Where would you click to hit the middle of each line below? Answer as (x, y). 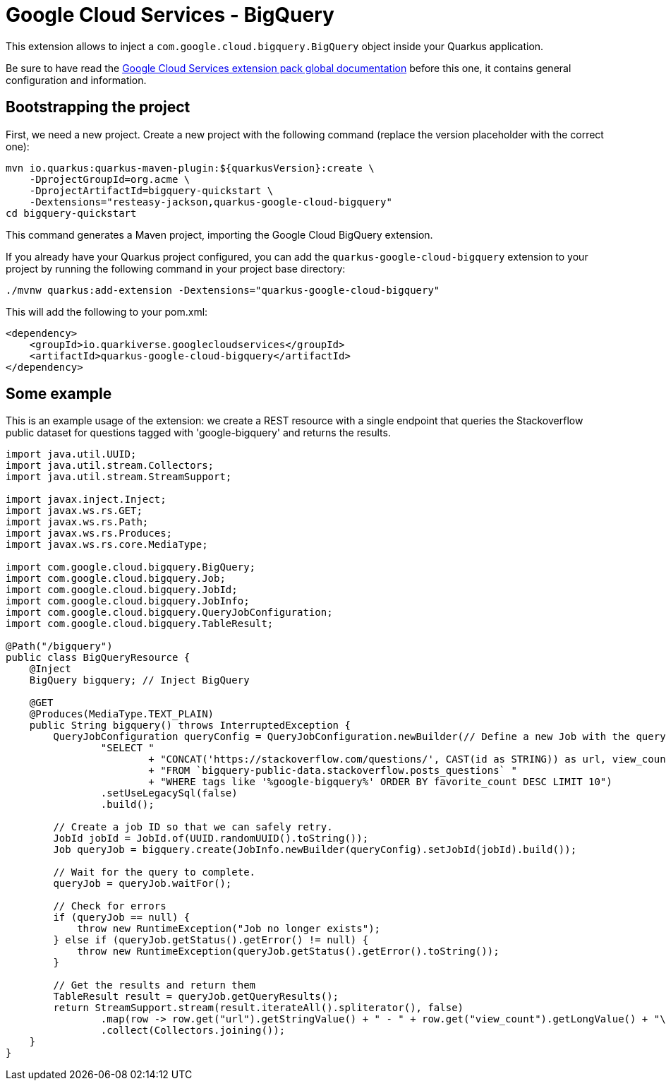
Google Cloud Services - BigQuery (170, 15)
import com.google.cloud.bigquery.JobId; (122, 590)
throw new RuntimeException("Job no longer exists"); (229, 929)
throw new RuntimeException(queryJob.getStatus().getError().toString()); (288, 951)
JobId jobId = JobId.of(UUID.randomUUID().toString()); (211, 839)
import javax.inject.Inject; (86, 500)
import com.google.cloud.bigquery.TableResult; (140, 624)
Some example (59, 394)
